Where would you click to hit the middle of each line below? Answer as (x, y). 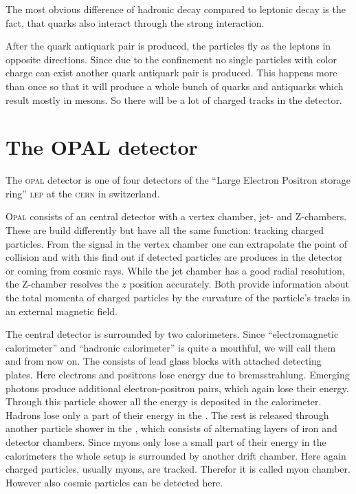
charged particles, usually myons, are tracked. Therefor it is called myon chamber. (178, 469)
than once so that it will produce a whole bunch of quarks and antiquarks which (175, 86)
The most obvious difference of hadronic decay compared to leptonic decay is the (176, 9)
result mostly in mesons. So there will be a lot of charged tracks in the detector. (174, 99)
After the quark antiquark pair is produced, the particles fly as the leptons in (168, 46)
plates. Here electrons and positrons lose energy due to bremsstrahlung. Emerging (178, 374)
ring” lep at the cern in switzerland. (83, 193)
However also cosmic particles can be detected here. (114, 482)
